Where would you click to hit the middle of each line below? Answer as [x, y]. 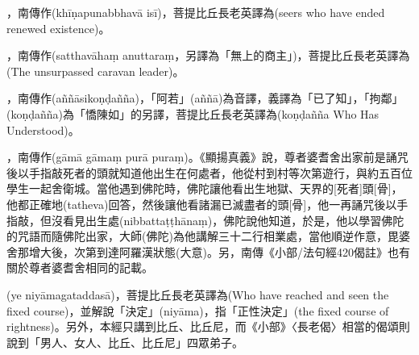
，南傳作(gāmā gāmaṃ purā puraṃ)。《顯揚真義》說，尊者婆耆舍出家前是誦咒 [207, 157]
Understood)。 [43, 129]
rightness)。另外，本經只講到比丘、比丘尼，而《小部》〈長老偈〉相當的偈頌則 [208, 326]
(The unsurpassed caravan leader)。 [95, 71]
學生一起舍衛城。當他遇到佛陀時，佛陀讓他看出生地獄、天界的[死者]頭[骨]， [205, 188]
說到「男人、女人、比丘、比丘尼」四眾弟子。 [125, 342]
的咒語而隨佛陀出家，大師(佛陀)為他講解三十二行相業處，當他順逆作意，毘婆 [208, 236]
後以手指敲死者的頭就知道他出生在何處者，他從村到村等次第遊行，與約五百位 [209, 172]
